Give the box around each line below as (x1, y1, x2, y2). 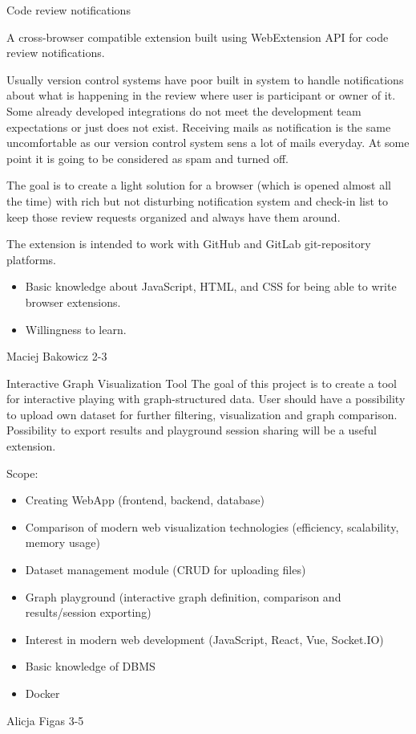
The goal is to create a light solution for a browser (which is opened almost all (6, 177, 392, 194)
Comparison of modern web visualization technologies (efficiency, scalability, (25, 518, 399, 535)
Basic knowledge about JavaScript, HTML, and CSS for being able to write (25, 278, 397, 295)
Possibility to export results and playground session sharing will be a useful (6, 422, 377, 438)
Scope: (6, 464, 38, 481)
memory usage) (25, 534, 100, 551)
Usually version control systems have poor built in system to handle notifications (6, 71, 404, 88)
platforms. (6, 251, 56, 267)
